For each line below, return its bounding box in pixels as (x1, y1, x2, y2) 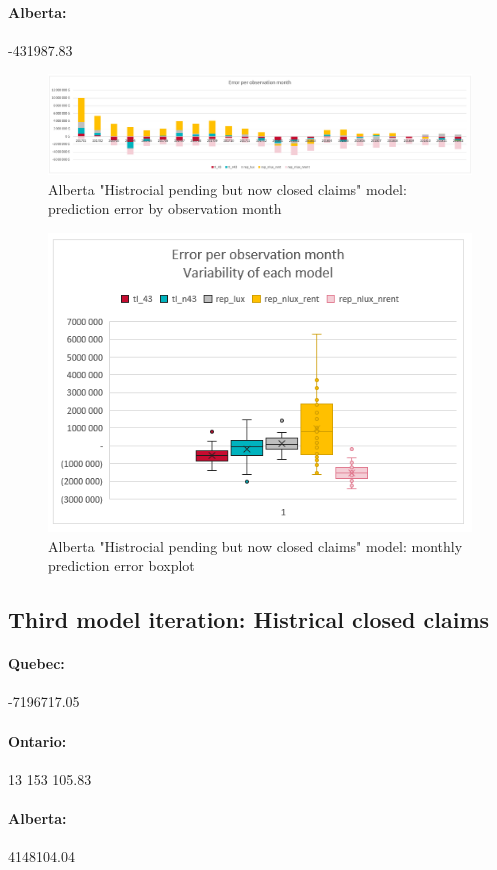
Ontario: (8, 730, 67, 751)
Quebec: (8, 653, 65, 674)
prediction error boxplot (48, 555, 195, 576)
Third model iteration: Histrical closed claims (8, 604, 490, 635)
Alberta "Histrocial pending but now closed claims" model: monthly (48, 535, 463, 556)
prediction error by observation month (48, 198, 282, 219)
